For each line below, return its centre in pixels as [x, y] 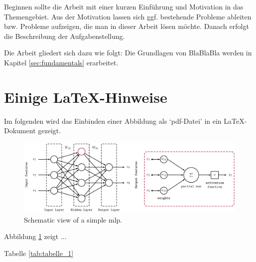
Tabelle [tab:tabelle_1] [39, 253]
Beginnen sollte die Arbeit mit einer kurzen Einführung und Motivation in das [124, 6]
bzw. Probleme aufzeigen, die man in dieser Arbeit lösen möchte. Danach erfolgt [127, 26]
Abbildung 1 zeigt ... [35, 236]
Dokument [20, 131]
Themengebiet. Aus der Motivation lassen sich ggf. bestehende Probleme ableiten [128, 16]
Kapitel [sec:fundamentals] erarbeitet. [61, 62]
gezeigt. [50, 131]
